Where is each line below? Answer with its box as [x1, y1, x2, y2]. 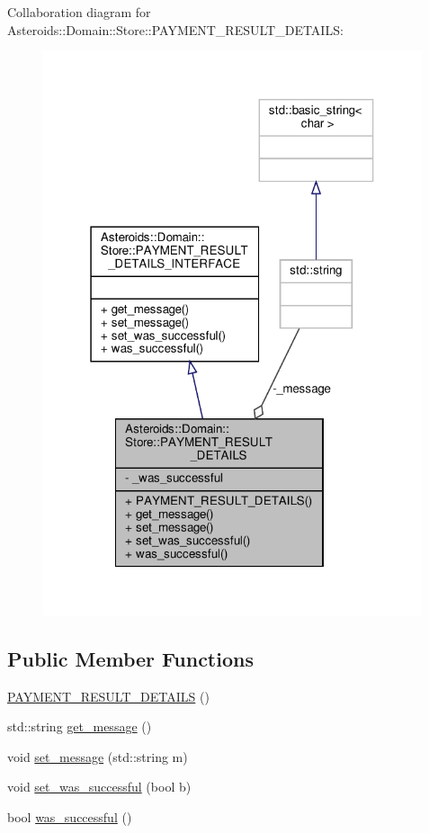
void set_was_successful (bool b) [7, 777, 192, 796]
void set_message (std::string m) [7, 747, 188, 766]
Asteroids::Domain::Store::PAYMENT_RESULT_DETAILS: [7, 20, 344, 39]
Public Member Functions [7, 644, 254, 672]
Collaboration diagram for [7, 3, 151, 21]
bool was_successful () [7, 807, 132, 826]
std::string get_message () [7, 717, 152, 736]
